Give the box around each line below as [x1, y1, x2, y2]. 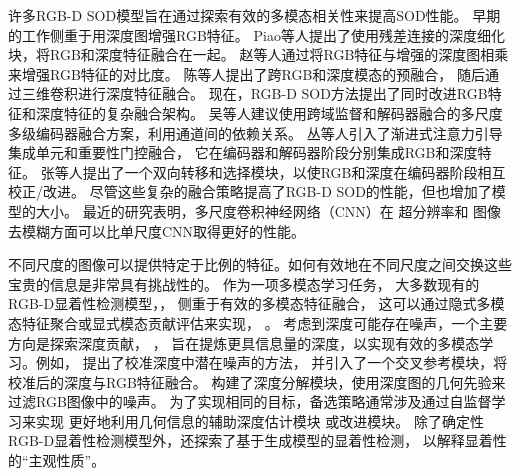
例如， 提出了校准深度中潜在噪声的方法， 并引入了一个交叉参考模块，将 [35, 352, 508, 373]
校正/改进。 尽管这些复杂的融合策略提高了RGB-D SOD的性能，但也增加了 [8, 181, 492, 202]
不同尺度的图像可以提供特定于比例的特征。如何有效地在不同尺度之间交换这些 [8, 254, 512, 275]
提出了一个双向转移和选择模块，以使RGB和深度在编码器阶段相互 [82, 161, 506, 182]
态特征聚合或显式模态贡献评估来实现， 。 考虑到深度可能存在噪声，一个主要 [8, 312, 508, 333]
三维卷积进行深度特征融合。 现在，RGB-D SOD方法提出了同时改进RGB [21, 83, 488, 104]
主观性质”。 [28, 450, 106, 471]
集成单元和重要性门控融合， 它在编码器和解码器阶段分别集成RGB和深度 [8, 142, 478, 163]
